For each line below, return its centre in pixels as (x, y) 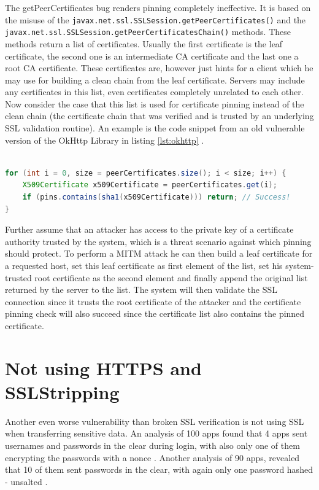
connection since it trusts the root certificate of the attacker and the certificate (153, 301)
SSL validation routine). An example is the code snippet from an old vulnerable (155, 128)
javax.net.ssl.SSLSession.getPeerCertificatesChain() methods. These (148, 32)
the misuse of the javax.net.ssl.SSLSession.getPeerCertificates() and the (156, 19)
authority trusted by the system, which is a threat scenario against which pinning (158, 241)
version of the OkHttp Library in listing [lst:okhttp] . (105, 140)
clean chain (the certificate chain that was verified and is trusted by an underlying (159, 116)
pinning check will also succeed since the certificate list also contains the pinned (155, 313)
